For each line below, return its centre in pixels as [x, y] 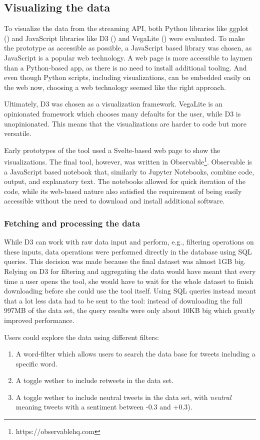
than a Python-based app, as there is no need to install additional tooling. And [125, 67]
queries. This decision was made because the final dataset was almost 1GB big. [125, 261]
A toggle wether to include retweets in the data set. [94, 380]
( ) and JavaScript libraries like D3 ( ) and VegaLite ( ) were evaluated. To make [124, 38]
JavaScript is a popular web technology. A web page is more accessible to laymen [128, 57]
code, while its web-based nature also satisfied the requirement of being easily [123, 191]
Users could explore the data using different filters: [82, 337]
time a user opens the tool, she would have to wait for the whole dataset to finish [129, 281]
